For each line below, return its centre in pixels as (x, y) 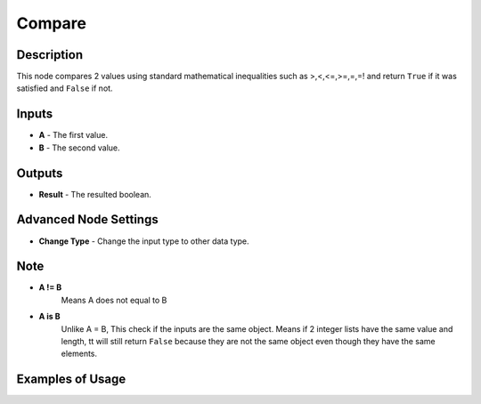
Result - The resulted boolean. (95, 194)
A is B (49, 317)
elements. (79, 354)
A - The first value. (73, 135)
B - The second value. (79, 148)
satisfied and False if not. (65, 88)
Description (50, 55)
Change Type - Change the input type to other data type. (144, 241)
